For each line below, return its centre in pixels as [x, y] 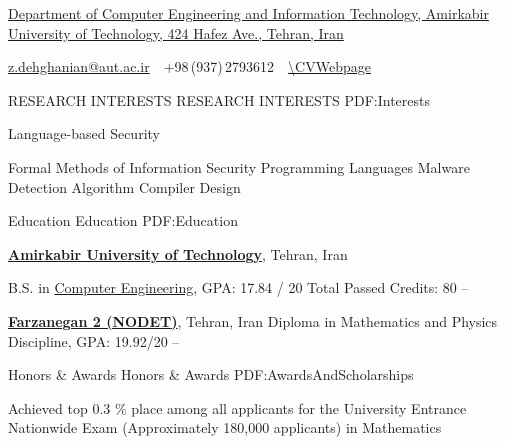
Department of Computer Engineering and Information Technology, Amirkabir [248, 13]
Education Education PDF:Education [123, 220]
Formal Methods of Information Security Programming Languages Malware [239, 166]
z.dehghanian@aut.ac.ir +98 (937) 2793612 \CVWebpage [189, 66]
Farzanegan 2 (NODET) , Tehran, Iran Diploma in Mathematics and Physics [253, 320]
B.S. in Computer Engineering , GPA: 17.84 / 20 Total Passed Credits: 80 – [238, 287]
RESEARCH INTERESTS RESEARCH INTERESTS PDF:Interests [219, 99]
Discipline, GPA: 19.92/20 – [94, 340]
